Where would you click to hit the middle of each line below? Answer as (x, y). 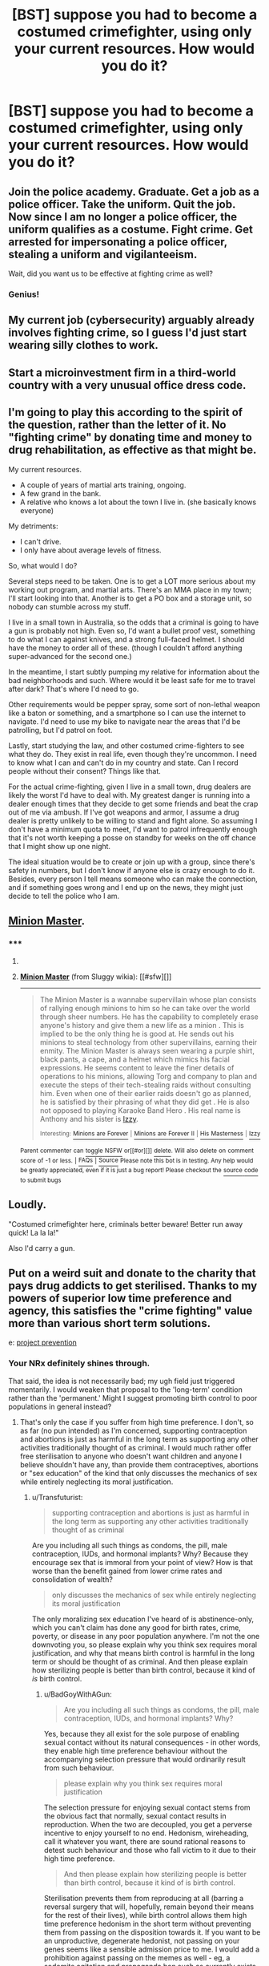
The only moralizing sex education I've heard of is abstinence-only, (143, 1619)
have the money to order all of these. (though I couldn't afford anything (125, 648)
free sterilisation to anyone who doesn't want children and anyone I (131, 1456)
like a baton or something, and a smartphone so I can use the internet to (127, 713)
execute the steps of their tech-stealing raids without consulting (145, 1085)
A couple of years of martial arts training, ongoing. (103, 485)
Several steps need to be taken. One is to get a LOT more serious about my (132, 581)
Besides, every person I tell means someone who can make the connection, (133, 879)
